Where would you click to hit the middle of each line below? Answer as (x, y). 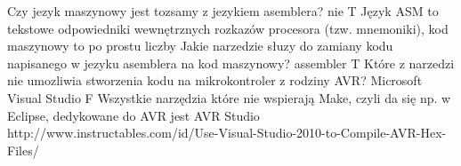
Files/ (23, 150)
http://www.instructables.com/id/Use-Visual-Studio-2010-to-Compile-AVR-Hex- (227, 133)
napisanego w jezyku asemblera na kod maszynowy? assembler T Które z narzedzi (231, 63)
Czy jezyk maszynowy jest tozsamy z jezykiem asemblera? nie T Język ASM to (223, 11)
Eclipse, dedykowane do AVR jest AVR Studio (133, 115)
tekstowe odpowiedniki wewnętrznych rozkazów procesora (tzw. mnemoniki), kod (228, 28)
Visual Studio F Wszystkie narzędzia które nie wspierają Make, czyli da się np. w (229, 97)
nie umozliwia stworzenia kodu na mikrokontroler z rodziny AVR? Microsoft (215, 80)
